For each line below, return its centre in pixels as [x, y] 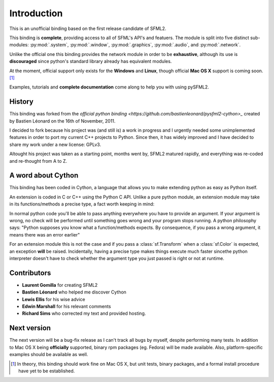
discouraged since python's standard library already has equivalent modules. [91, 62]
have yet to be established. [47, 371]
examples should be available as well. [49, 355]
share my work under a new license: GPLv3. [55, 144]
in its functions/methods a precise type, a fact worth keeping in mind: [82, 204]
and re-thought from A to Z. [38, 161]
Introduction [36, 13]
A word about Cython [44, 175]
